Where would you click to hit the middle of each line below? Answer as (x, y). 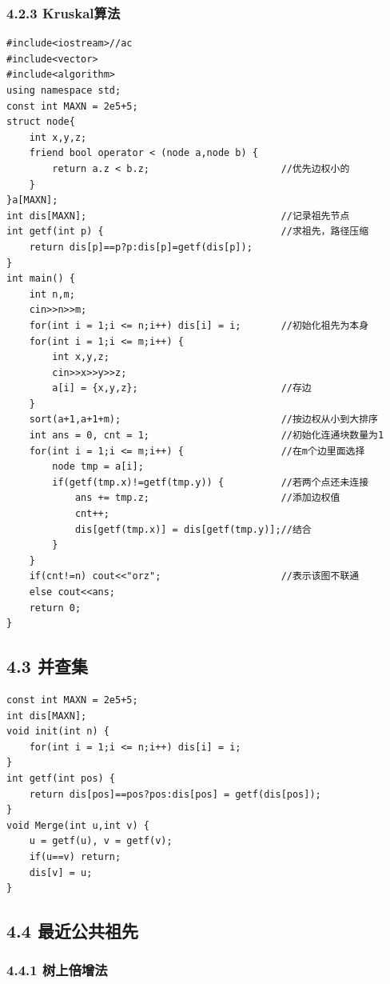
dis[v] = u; (61, 872)
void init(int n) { (58, 732)
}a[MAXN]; (32, 200)
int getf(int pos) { (61, 778)
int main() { (41, 279)
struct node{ (41, 122)
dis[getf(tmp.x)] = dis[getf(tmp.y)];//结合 (193, 529)
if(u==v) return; (75, 856)
